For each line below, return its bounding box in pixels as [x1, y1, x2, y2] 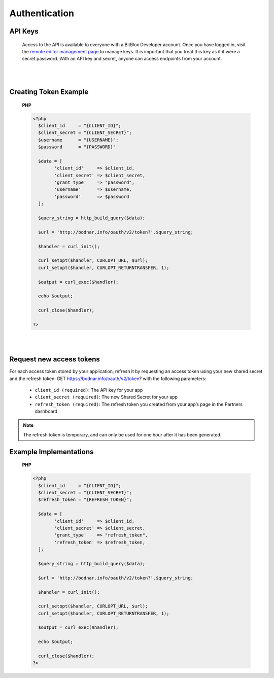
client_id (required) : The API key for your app [35, 387, 143, 393]
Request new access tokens [9, 355, 100, 364]
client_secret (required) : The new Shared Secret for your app [35, 394, 178, 400]
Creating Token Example [9, 87, 89, 96]
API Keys [9, 27, 39, 36]
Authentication [9, 8, 75, 19]
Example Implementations [9, 447, 94, 456]
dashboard [35, 409, 58, 415]
